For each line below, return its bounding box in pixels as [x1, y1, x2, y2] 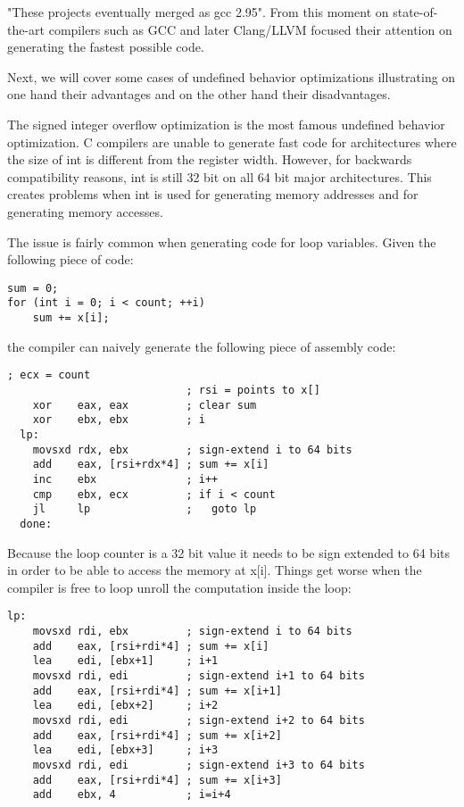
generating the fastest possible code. [7, 37, 204, 56]
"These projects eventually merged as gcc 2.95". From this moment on [7, 3, 389, 21]
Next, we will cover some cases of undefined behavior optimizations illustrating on [7, 67, 456, 86]
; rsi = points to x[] [186, 383, 320, 396]
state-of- [393, 3, 438, 21]
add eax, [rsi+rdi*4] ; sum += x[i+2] [32, 728, 282, 742]
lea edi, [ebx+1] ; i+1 [32, 654, 219, 668]
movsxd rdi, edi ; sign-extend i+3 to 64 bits [32, 758, 365, 771]
